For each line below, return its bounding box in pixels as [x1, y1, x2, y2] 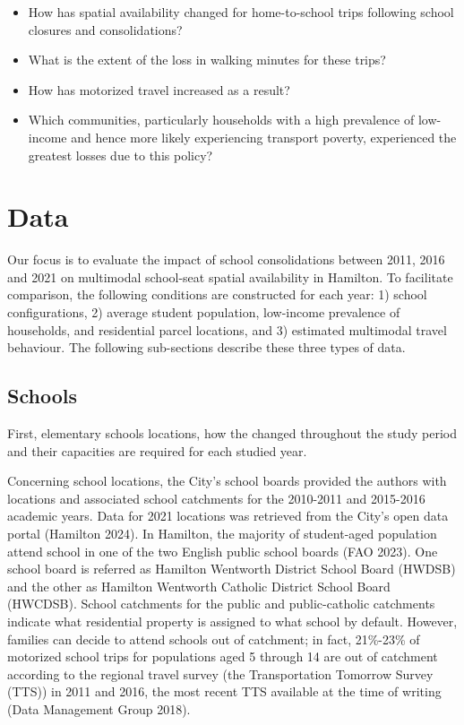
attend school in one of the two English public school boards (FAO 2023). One [7, 541, 438, 560]
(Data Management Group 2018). [7, 699, 191, 718]
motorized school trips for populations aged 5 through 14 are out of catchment [7, 647, 438, 666]
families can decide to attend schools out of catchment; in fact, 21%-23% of [7, 629, 420, 648]
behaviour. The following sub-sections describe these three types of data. [7, 338, 406, 357]
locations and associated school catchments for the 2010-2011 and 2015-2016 [7, 488, 425, 507]
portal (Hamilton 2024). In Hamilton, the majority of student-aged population [7, 524, 437, 543]
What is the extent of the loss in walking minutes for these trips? [28, 50, 386, 69]
